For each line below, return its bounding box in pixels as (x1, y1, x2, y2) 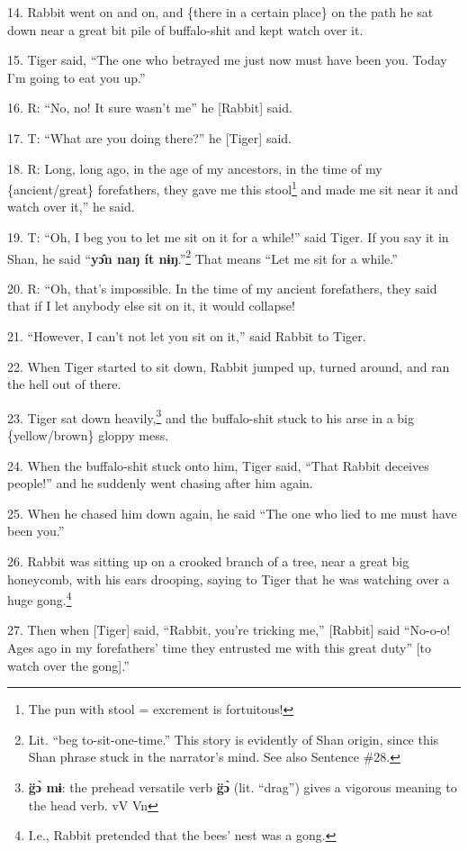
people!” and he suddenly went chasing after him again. (7, 474, 313, 493)
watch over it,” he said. (7, 197, 135, 216)
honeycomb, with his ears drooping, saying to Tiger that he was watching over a (7, 569, 450, 588)
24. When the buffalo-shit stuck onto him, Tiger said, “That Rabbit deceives (7, 456, 429, 475)
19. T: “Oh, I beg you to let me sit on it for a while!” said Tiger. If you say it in (7, 228, 449, 246)
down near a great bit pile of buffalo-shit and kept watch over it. (7, 20, 364, 39)
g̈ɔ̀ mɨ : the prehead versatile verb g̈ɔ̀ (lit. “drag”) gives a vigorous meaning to (28, 778, 457, 797)
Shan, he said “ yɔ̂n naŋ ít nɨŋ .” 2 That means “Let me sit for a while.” (7, 246, 398, 267)
